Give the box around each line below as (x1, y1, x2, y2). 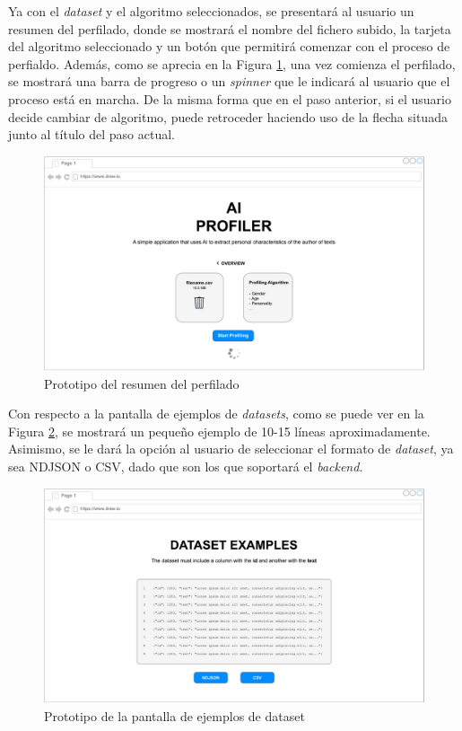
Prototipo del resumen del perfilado (44, 374, 240, 392)
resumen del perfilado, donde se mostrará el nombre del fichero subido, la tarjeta (8, 19, 451, 38)
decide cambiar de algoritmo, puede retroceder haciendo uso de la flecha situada (8, 107, 448, 126)
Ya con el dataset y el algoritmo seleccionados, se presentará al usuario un (8, 2, 414, 20)
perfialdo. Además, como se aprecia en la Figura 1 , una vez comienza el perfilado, (8, 54, 456, 73)
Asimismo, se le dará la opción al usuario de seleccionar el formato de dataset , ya (8, 439, 454, 458)
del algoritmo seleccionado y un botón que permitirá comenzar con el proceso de (8, 37, 450, 56)
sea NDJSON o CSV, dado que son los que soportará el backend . (8, 457, 363, 476)
